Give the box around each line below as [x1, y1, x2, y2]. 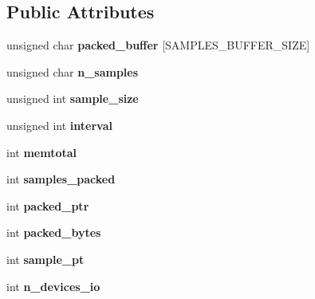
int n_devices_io [6, 277, 100, 294]
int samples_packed [6, 171, 116, 187]
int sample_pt [6, 250, 85, 267]
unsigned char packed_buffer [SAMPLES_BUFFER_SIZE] [6, 37, 310, 53]
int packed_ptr [6, 197, 89, 214]
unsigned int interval [6, 116, 112, 133]
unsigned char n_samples [6, 63, 139, 80]
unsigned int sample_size [6, 90, 139, 107]
